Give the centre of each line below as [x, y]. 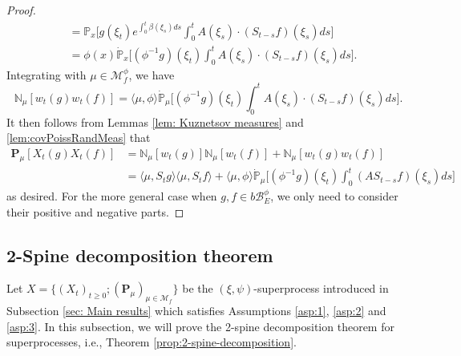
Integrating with [47, 74]
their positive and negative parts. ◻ [95, 211]
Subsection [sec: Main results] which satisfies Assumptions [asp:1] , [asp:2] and [196, 311]
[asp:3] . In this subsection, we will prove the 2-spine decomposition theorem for [200, 326]
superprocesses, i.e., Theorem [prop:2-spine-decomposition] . [152, 342]
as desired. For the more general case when [112, 196]
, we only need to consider [334, 196]
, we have [152, 74]
